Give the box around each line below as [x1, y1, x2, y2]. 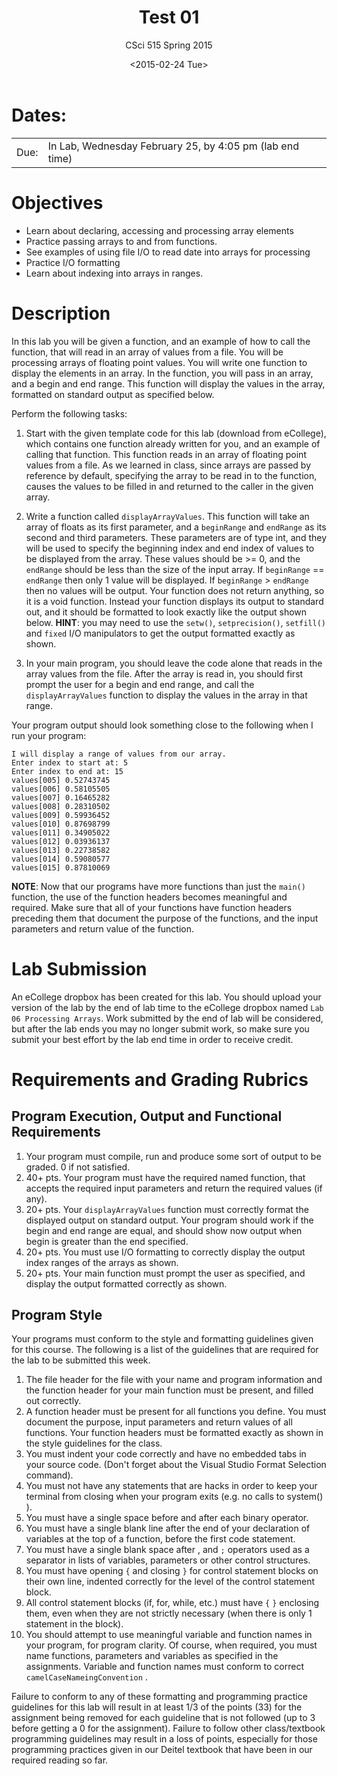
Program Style [11, 1306, 103, 1323]
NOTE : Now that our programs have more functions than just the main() [11, 880, 306, 892]
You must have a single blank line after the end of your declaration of [25, 1522, 311, 1535]
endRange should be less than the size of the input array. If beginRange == [25, 563, 325, 575]
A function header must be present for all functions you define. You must [25, 1406, 327, 1418]
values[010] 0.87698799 [11, 819, 111, 829]
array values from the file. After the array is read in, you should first [25, 667, 304, 680]
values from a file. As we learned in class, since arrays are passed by [25, 459, 312, 471]
